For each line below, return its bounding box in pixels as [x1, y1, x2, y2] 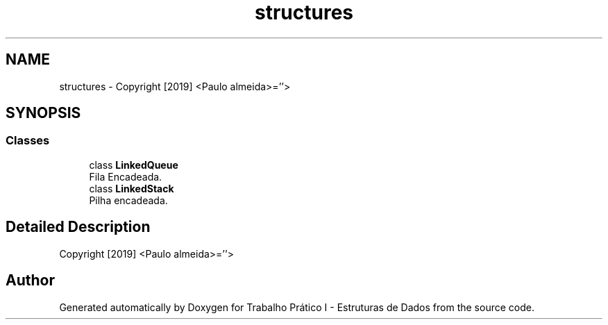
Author [6, 272, 55, 290]
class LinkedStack [89, 182, 174, 194]
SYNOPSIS [6, 104, 81, 122]
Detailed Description [6, 218, 151, 236]
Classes [6, 133, 50, 148]
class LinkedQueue [89, 158, 178, 171]
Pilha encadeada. [89, 194, 168, 206]
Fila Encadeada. [89, 170, 162, 183]
